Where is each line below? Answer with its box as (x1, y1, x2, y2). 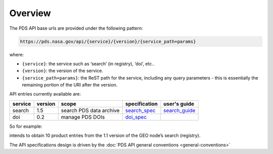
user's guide (163, 100, 195, 107)
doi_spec (125, 113, 147, 120)
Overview (9, 8, 51, 19)
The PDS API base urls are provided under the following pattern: (9, 25, 144, 31)
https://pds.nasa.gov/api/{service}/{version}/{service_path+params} (20, 38, 196, 44)
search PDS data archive (61, 107, 120, 114)
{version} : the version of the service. (22, 68, 104, 74)
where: (9, 51, 24, 57)
